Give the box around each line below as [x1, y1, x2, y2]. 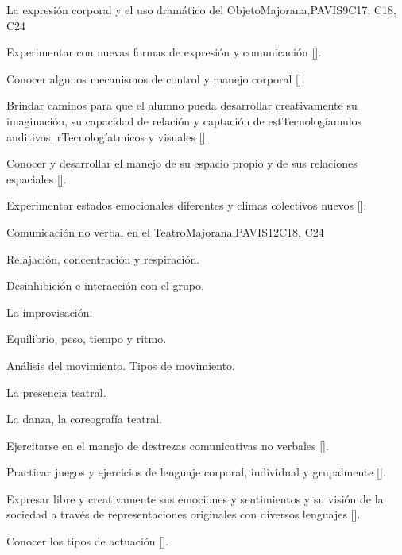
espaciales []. [6, 170, 67, 187]
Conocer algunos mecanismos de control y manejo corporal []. [6, 70, 305, 87]
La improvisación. [6, 303, 93, 320]
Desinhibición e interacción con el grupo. [6, 277, 204, 294]
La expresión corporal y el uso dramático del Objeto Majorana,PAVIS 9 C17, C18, [6, 2, 396, 17]
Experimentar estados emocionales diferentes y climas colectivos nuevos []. [6, 197, 367, 214]
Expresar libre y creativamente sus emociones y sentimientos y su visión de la [6, 490, 384, 507]
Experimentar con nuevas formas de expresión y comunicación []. [6, 44, 322, 60]
